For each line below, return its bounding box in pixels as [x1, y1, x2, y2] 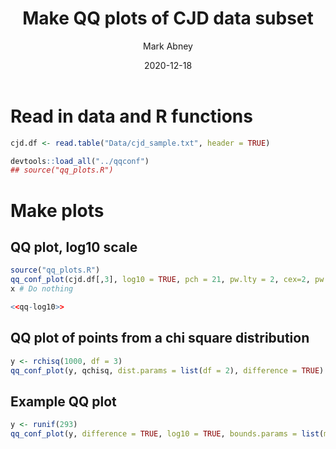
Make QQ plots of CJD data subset [22, 7, 314, 30]
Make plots [10, 199, 105, 222]
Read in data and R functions [10, 105, 253, 127]
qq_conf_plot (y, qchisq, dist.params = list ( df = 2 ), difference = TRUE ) [10, 365, 325, 376]
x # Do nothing [10, 284, 74, 294]
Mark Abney [143, 40, 193, 52]
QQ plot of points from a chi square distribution [10, 330, 310, 347]
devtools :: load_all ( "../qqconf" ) [10, 156, 150, 166]
